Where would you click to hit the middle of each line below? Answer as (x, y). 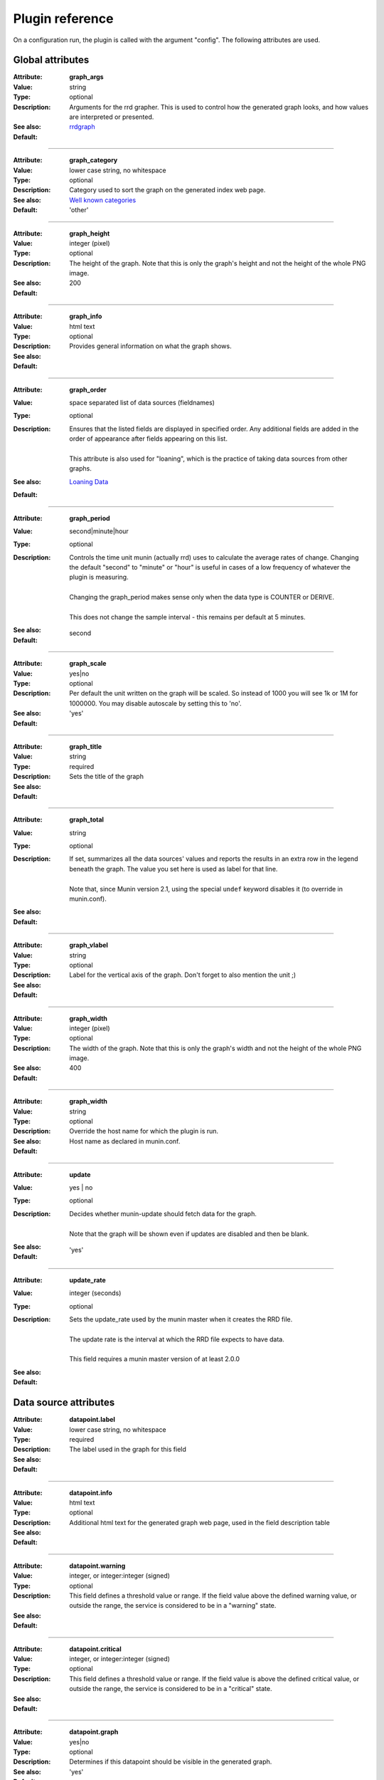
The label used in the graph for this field (128, 1450)
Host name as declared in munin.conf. (125, 1141)
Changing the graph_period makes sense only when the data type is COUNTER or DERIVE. (202, 597)
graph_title (86, 746)
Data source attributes (64, 1403)
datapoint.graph (94, 1732)
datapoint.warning (97, 1566)
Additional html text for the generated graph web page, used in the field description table (199, 1522)
